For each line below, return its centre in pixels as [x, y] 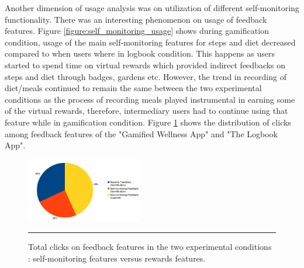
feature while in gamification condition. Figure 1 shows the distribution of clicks [148, 122]
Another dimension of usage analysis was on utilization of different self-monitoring [152, 8]
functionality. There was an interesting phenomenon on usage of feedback [136, 19]
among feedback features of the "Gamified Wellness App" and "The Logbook [141, 133]
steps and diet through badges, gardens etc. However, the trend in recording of [146, 76]
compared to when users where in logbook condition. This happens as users [140, 53]
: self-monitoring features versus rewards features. [117, 258]
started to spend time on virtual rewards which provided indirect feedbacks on [145, 65]
